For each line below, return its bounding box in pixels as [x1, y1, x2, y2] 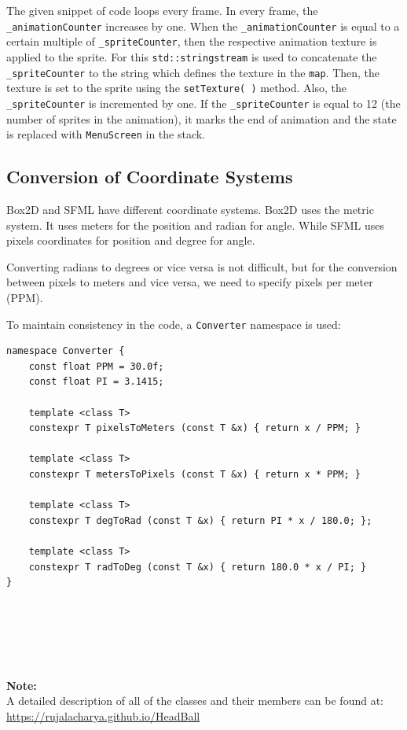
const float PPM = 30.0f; [28, 360, 164, 372]
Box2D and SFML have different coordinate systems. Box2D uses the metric [6, 201, 374, 217]
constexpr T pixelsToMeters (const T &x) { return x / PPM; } [28, 422, 361, 434]
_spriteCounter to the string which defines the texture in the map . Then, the [6, 64, 380, 80]
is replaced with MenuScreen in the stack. [6, 126, 206, 142]
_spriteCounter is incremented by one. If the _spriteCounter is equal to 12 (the [6, 94, 401, 111]
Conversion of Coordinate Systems [6, 164, 293, 189]
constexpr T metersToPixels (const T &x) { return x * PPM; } [28, 468, 361, 480]
